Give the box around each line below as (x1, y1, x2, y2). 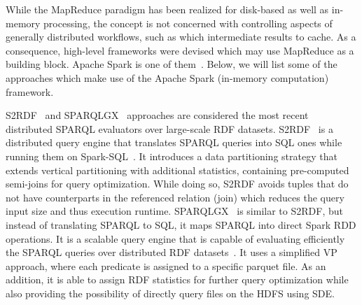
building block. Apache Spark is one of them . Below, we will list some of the (6, 57, 337, 71)
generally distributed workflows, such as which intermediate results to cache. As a (6, 29, 356, 44)
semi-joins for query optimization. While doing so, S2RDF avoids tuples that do (6, 176, 349, 191)
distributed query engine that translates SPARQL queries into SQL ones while (6, 135, 342, 150)
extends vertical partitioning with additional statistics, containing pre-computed (6, 162, 349, 177)
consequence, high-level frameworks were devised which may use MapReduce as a (6, 43, 354, 57)
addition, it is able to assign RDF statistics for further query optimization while (6, 272, 349, 287)
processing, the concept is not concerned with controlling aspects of (43, 15, 333, 30)
